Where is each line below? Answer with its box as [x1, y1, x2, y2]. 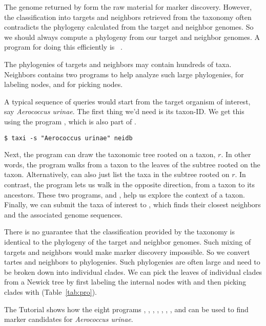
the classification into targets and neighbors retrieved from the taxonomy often [4, 11, 252, 22]
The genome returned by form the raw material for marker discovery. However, [4, 2, 252, 12]
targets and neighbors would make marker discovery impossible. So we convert [4, 246, 250, 257]
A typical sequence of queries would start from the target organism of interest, [4, 96, 251, 106]
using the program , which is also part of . [4, 116, 136, 126]
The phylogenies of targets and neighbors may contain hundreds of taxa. [4, 58, 232, 69]
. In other [221, 149, 251, 160]
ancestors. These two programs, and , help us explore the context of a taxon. [4, 189, 245, 200]
